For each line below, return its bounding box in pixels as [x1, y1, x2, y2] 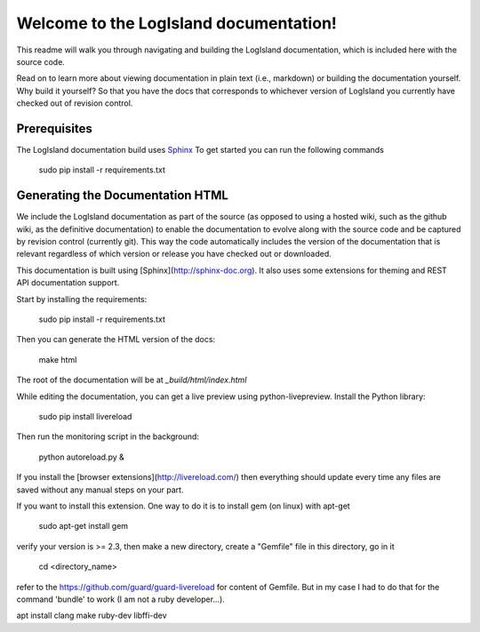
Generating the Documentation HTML [16, 188, 228, 204]
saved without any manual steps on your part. [16, 484, 184, 495]
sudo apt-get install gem [38, 521, 129, 532]
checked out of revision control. [16, 98, 133, 108]
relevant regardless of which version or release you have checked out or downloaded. [16, 249, 332, 260]
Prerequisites [16, 121, 92, 136]
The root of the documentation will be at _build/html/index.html [16, 374, 247, 386]
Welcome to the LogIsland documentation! [16, 13, 338, 33]
